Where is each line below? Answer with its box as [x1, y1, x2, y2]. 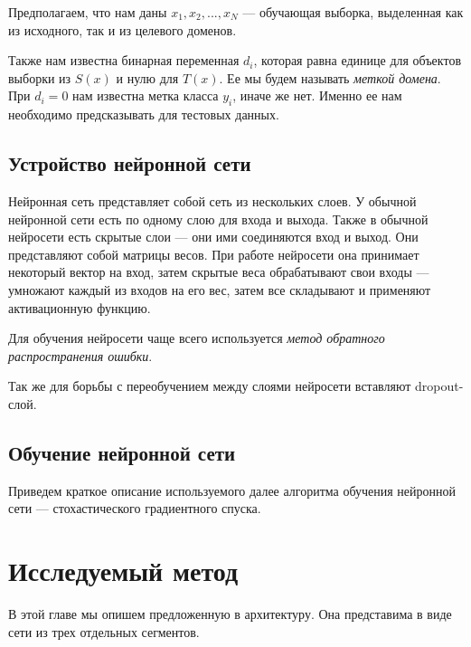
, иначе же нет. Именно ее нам [232, 86, 402, 105]
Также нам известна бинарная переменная [8, 51, 240, 70]
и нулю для [116, 68, 179, 87]
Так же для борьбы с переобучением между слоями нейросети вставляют [8, 376, 411, 395]
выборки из [8, 68, 71, 87]
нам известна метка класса [72, 86, 219, 105]
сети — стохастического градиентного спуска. [8, 499, 261, 518]
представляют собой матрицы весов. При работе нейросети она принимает [8, 244, 419, 263]
